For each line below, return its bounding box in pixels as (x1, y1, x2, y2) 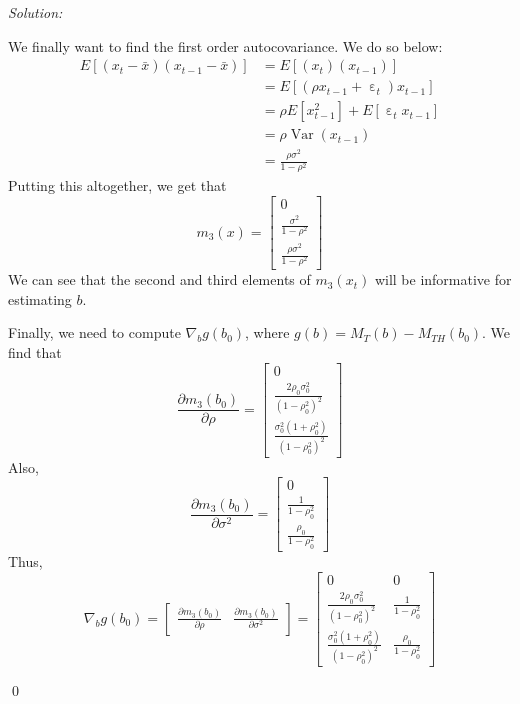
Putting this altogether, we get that (8, 175, 227, 196)
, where (245, 322, 290, 343)
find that (8, 342, 62, 363)
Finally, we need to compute (8, 322, 181, 343)
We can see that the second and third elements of (8, 269, 311, 290)
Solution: (8, 2, 63, 22)
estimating (8, 288, 72, 309)
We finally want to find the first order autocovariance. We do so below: (8, 35, 443, 56)
